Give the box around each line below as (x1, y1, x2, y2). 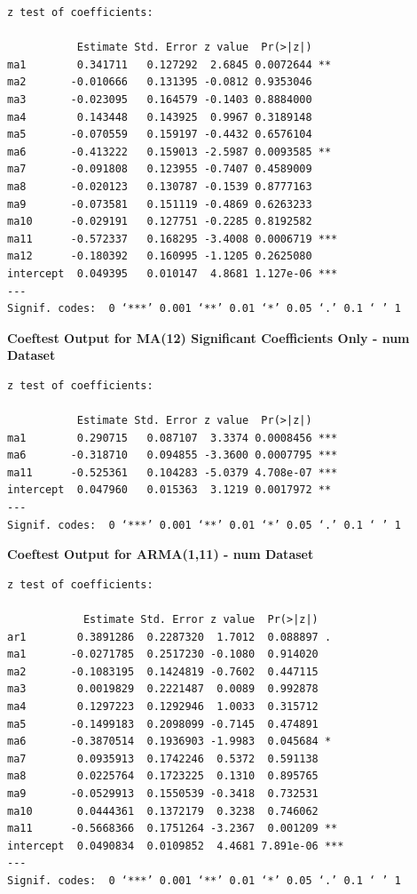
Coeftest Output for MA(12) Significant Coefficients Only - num (7, 328, 410, 347)
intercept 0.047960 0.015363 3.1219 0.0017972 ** (7, 483, 332, 497)
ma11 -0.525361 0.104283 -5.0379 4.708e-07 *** (7, 466, 338, 479)
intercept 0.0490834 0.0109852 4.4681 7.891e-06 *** (7, 839, 344, 852)
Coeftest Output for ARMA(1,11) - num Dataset (7, 545, 314, 563)
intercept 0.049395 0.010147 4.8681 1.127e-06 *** (7, 267, 338, 280)
